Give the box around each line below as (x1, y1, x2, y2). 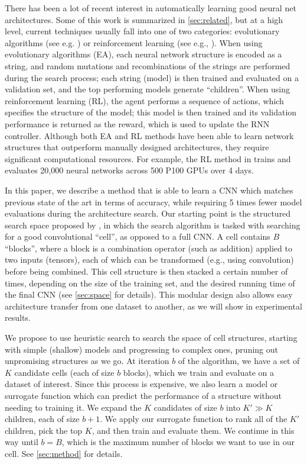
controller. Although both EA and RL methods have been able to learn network (5, 129, 294, 141)
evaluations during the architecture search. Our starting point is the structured (5, 207, 291, 220)
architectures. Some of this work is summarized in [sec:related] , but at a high (5, 13, 283, 25)
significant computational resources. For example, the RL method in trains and (5, 152, 291, 165)
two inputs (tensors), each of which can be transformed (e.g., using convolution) (5, 253, 294, 266)
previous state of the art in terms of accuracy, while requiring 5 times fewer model (5, 195, 302, 208)
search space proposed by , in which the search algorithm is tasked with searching (5, 218, 301, 231)
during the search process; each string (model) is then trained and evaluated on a (5, 71, 299, 83)
